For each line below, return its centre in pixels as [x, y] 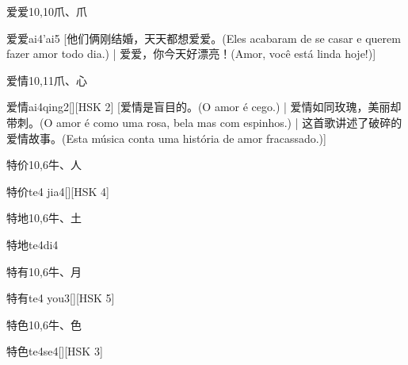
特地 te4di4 [32, 244]
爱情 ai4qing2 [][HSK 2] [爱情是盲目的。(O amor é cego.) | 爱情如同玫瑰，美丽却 [204, 107]
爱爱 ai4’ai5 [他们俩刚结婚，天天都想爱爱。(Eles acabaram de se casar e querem [204, 38]
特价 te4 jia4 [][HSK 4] [58, 191]
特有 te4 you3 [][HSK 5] [61, 298]
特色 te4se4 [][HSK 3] [55, 351]
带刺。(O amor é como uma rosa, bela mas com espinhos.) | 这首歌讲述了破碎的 [204, 122]
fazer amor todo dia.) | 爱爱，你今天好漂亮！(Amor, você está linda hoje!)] [191, 54]
